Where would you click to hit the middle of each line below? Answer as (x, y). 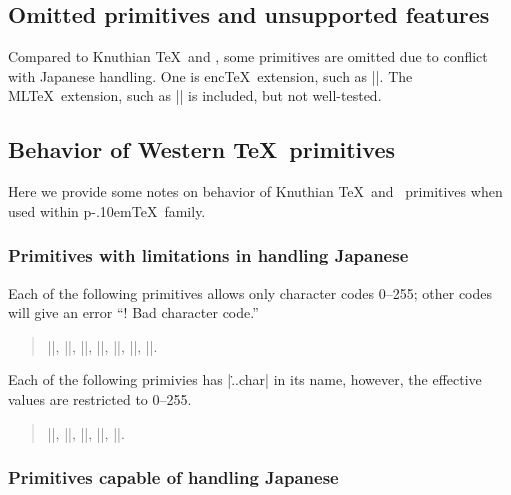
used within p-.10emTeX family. (107, 210)
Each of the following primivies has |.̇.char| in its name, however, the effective (245, 379)
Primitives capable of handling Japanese (173, 477)
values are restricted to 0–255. (100, 398)
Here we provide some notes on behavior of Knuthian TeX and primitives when (255, 191)
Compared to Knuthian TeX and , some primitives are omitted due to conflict (248, 56)
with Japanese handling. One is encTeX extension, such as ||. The (210, 75)
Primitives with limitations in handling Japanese (208, 255)
